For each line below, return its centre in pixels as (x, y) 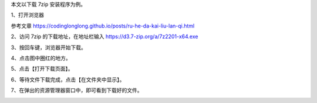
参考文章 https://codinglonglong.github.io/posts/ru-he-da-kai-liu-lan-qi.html (103, 26)
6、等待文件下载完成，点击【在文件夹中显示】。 (68, 80)
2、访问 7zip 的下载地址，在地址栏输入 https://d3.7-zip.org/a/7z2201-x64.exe (104, 37)
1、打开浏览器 (27, 15)
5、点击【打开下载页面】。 (42, 69)
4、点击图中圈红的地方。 (41, 58)
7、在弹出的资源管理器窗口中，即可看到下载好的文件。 (77, 90)
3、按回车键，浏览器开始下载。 (48, 47)
